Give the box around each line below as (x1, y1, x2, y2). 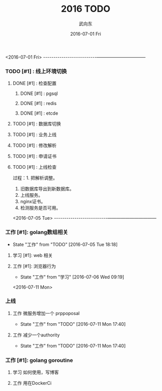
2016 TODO (61, 3, 111, 15)
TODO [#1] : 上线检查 (12, 164, 57, 170)
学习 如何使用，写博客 (12, 369, 59, 375)
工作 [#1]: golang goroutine (5, 356, 73, 363)
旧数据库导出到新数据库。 (20, 186, 74, 192)
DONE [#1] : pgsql (20, 90, 58, 97)
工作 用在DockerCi (12, 380, 52, 386)
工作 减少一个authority (12, 332, 60, 338)
